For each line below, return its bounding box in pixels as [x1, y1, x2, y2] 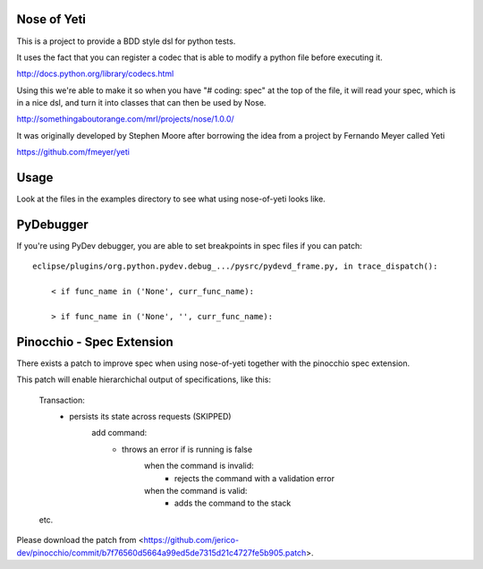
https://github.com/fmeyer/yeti [16, 147, 130, 157]
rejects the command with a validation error [174, 472, 335, 483]
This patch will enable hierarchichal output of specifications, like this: [16, 374, 272, 385]
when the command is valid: [144, 486, 248, 497]
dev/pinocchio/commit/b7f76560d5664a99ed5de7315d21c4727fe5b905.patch [16, 547, 307, 558]
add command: [91, 428, 148, 438]
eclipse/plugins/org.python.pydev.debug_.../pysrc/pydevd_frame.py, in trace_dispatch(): [32, 261, 438, 272]
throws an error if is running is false [122, 444, 253, 454]
